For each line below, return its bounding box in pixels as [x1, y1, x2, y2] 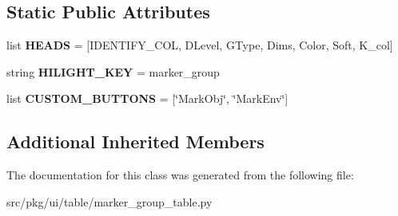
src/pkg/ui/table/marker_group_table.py [6, 193, 213, 210]
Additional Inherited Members [6, 129, 265, 154]
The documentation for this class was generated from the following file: [6, 167, 354, 183]
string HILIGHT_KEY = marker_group [6, 63, 220, 80]
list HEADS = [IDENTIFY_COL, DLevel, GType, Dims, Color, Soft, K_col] [6, 37, 393, 53]
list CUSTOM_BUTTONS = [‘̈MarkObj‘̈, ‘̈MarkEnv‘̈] [6, 90, 289, 107]
